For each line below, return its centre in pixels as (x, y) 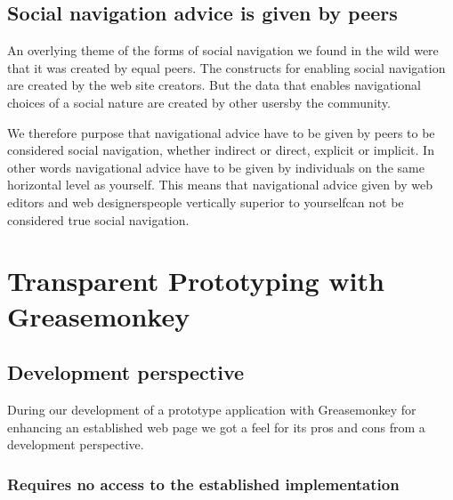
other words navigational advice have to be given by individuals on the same (216, 167)
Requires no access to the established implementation (203, 484)
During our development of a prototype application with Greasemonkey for (212, 409)
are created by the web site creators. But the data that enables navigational (214, 85)
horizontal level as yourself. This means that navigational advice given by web (220, 185)
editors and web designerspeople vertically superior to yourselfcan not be (206, 202)
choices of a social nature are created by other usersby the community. (199, 102)
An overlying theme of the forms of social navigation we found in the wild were (223, 50)
